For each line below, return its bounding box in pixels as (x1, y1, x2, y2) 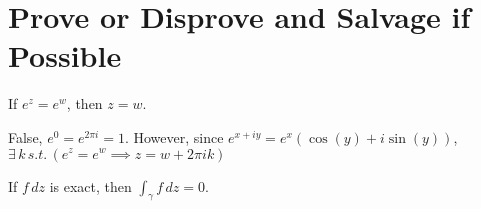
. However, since (124, 126, 224, 147)
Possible (8, 35, 122, 76)
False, (8, 126, 43, 147)
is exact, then (49, 175, 132, 196)
